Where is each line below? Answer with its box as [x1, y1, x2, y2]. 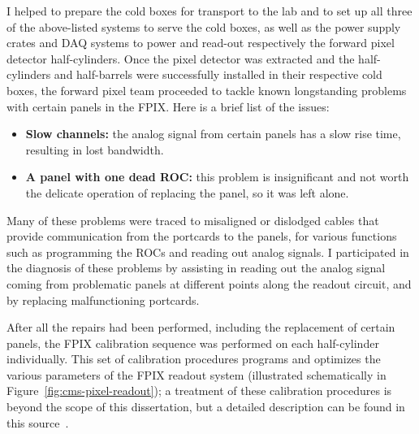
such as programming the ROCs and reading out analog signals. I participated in [6, 243, 409, 260]
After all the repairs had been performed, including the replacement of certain [6, 319, 395, 336]
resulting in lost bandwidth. [25, 141, 164, 158]
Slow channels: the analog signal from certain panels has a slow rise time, [25, 125, 401, 142]
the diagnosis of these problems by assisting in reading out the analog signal [6, 259, 386, 276]
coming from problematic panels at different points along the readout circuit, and [6, 275, 412, 292]
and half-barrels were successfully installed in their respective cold [54, 66, 382, 83]
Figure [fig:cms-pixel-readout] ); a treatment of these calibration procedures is [6, 382, 392, 399]
